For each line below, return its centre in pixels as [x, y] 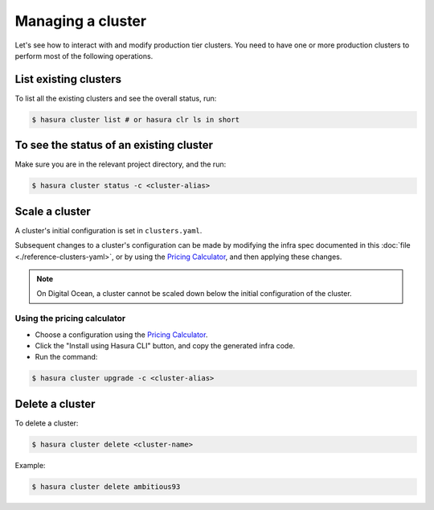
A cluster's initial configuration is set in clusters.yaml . [108, 230]
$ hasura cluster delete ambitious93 [106, 486]
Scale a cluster [53, 211]
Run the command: [66, 357]
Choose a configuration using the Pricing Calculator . [121, 335]
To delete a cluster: [47, 423]
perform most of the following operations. [84, 56]
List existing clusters [68, 79]
